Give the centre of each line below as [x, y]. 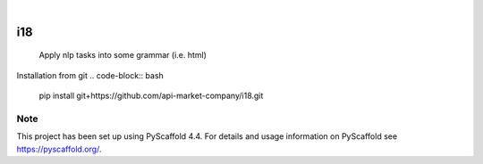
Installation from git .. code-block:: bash [90, 75]
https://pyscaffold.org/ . [59, 149]
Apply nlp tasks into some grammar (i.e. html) [123, 55]
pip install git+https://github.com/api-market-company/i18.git [151, 96]
